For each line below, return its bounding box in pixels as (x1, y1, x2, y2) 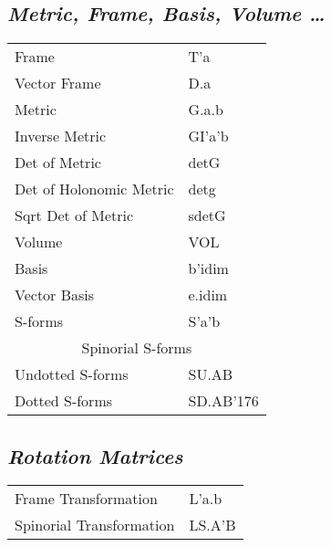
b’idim (188, 258, 229, 279)
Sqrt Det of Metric (15, 205, 134, 226)
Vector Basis (15, 284, 95, 306)
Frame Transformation (15, 488, 158, 510)
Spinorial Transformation (15, 514, 175, 536)
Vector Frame (15, 72, 101, 94)
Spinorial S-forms (81, 337, 192, 359)
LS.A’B (189, 514, 236, 536)
